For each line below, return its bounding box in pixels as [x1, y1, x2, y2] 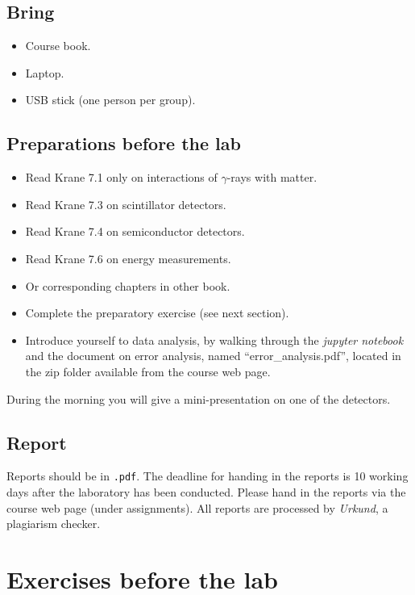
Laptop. [25, 64, 64, 81]
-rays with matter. [226, 169, 317, 186]
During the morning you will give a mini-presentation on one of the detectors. [6, 390, 391, 407]
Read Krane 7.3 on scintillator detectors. [25, 195, 226, 212]
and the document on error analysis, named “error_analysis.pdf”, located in [25, 347, 401, 364]
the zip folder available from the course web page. [25, 362, 271, 379]
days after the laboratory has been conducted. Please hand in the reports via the [6, 483, 406, 500]
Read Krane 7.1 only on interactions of [25, 169, 218, 186]
